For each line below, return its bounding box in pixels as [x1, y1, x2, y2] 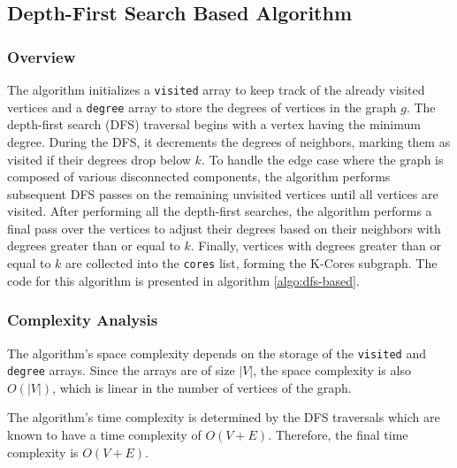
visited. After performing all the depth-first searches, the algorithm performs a [7, 202, 432, 220]
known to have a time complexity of [7, 426, 202, 444]
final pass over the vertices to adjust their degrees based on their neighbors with [7, 219, 441, 237]
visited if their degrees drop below [7, 150, 191, 168]
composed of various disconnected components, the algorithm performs [7, 167, 391, 186]
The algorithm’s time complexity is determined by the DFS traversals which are [7, 408, 440, 426]
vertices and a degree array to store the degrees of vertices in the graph [7, 97, 397, 116]
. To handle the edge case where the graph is [201, 150, 444, 168]
